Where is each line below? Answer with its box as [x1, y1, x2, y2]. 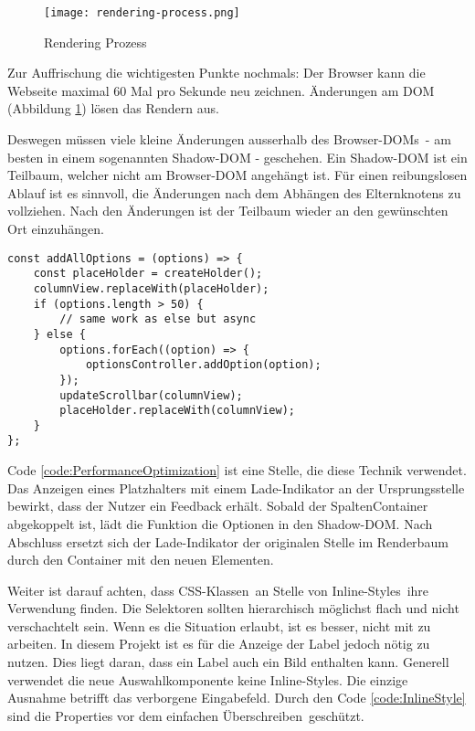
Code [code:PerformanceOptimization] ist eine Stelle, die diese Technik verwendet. [7, 461, 467, 480]
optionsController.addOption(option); [85, 358, 322, 372]
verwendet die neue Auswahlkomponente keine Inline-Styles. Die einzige [7, 670, 408, 689]
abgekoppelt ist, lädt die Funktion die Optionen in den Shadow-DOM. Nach [7, 514, 433, 533]
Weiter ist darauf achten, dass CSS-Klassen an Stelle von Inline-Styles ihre [7, 580, 429, 599]
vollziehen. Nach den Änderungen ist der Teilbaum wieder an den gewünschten [7, 201, 449, 220]
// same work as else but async [59, 313, 257, 326]
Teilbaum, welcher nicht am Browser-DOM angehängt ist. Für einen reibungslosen [7, 165, 468, 185]
